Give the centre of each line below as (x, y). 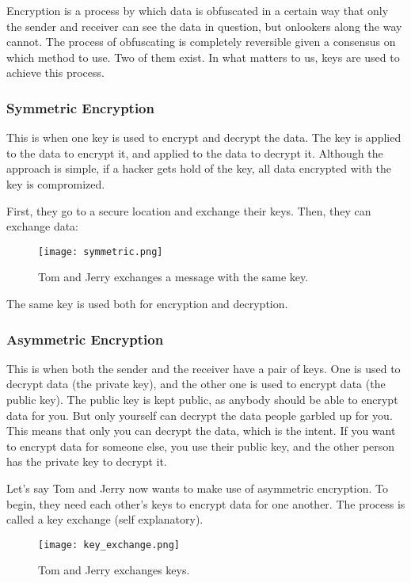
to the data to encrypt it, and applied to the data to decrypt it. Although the (195, 152)
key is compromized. (56, 183)
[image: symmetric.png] (101, 251)
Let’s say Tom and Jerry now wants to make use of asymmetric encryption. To (197, 488)
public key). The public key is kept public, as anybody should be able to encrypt (202, 399)
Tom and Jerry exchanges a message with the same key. (173, 277)
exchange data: (42, 226)
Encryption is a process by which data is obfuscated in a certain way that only (198, 10)
